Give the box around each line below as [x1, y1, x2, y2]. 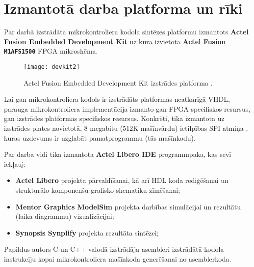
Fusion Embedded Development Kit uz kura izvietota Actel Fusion [4, 36, 226, 46]
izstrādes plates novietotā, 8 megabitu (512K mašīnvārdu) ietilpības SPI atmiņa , [4, 123, 248, 133]
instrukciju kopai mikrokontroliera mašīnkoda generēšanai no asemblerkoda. [4, 253, 231, 264]
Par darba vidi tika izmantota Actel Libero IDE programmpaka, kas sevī [4, 149, 231, 159]
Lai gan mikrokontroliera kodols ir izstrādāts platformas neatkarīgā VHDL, [4, 94, 230, 104]
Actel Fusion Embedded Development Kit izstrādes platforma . [24, 77, 213, 88]
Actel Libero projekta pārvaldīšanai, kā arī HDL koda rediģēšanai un [15, 175, 229, 185]
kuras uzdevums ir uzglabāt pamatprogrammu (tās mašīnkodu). [4, 132, 196, 143]
